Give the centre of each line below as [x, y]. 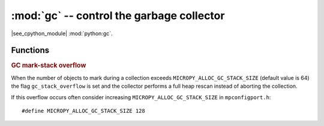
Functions [30, 50]
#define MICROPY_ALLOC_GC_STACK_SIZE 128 [83, 111]
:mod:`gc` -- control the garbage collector [118, 16]
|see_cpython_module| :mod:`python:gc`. [62, 33]
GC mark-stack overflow [49, 66]
